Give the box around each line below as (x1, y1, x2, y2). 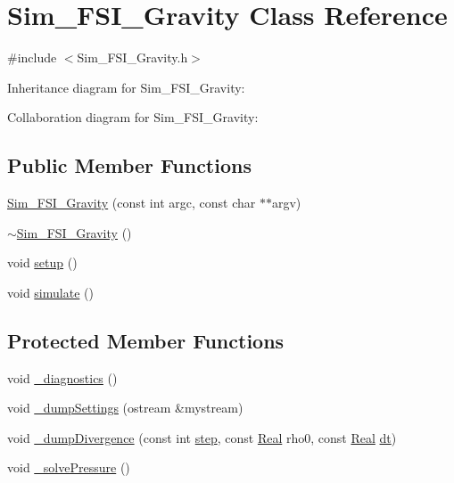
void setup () (7, 253, 78, 272)
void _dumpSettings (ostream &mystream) (7, 398, 244, 417)
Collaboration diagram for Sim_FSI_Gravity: (7, 108, 259, 127)
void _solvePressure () (7, 458, 130, 477)
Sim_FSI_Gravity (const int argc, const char (7, 193, 256, 212)
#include (7, 48, 57, 67)
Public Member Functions (7, 151, 252, 179)
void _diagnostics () (7, 368, 118, 387)
